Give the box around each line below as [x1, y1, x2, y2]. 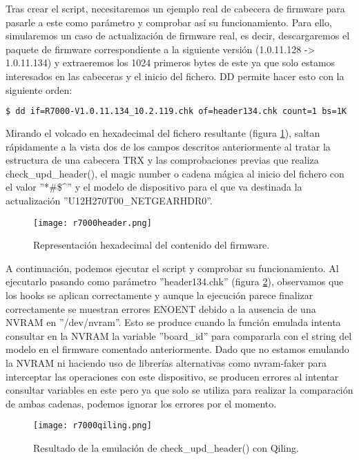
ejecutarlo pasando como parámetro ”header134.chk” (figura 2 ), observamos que [6, 274, 344, 289]
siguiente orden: [6, 82, 72, 97]
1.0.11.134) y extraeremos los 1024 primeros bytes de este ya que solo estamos [6, 55, 336, 70]
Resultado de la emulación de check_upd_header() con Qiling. [33, 441, 299, 455]
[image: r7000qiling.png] [33, 421, 152, 431]
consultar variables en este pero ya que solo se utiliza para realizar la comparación [6, 383, 353, 397]
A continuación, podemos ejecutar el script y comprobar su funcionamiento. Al [6, 260, 339, 275]
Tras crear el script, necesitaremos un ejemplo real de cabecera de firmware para [6, 1, 345, 15]
